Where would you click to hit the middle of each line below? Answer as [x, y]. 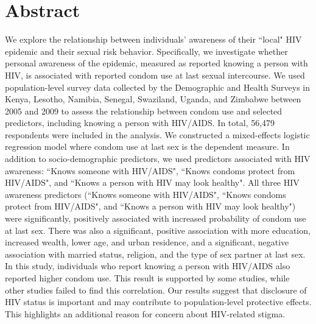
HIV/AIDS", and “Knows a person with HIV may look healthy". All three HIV [152, 182]
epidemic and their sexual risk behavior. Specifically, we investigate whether [146, 51]
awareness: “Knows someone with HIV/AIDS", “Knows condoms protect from [150, 170]
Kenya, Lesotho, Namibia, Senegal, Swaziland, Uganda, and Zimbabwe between [153, 99]
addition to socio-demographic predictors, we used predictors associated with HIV [158, 159]
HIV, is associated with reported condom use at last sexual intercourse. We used [155, 75]
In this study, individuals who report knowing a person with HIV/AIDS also [148, 266]
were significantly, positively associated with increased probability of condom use [156, 218]
